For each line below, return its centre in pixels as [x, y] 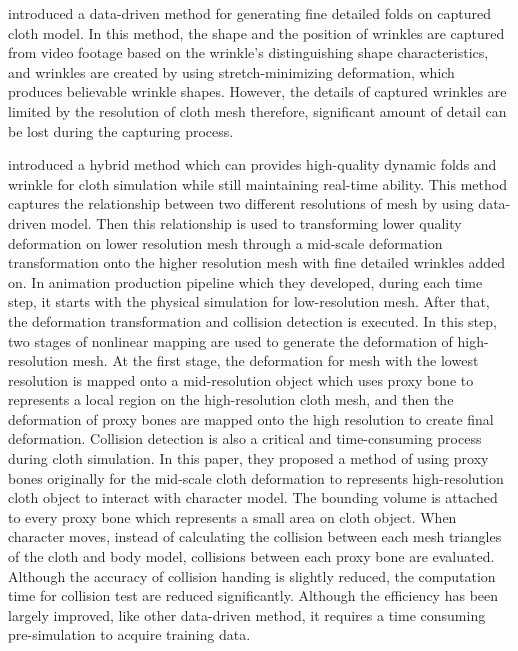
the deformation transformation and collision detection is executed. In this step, [252, 320]
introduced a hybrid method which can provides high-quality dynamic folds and [252, 164]
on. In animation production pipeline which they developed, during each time [245, 281]
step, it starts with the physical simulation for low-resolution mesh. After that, [249, 301]
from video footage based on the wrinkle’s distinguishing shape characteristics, [248, 52]
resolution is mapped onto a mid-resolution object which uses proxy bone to [241, 379]
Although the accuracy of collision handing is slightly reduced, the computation [252, 575]
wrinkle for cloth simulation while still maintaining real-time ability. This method [257, 183]
